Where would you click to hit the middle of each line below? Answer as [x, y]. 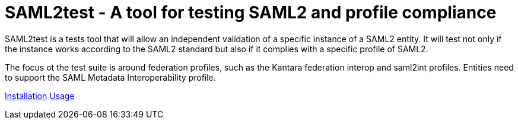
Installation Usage [40, 96]
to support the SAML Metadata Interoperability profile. [110, 77]
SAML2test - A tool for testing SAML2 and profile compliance [251, 12]
